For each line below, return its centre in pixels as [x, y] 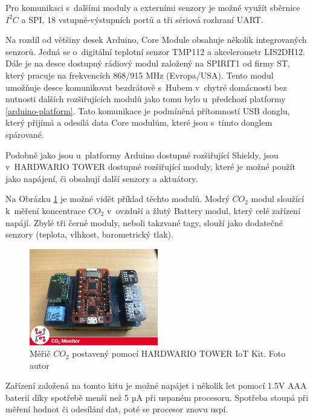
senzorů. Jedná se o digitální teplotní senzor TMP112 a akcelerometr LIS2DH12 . [155, 51]
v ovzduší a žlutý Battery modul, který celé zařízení [204, 210]
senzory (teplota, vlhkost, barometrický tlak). [89, 234]
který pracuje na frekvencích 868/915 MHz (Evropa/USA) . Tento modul [140, 75]
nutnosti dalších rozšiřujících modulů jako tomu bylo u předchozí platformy [146, 99]
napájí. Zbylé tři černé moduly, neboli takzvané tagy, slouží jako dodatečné [144, 222]
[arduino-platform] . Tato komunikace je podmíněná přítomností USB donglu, [148, 110]
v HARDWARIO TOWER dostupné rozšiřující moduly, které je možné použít [150, 167]
